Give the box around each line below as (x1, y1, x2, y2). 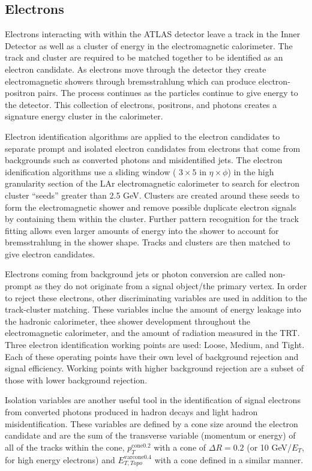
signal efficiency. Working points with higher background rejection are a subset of (5, 362, 304, 374)
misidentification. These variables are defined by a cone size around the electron (5, 417, 298, 430)
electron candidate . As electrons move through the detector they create (5, 62, 266, 75)
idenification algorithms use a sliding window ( (5, 165, 176, 178)
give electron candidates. (5, 247, 95, 260)
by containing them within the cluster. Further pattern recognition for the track (5, 212, 299, 225)
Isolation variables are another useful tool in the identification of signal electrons (5, 394, 301, 406)
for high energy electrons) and (5, 453, 115, 466)
